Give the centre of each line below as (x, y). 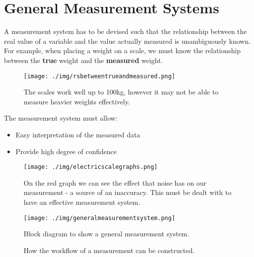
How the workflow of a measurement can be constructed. (109, 250)
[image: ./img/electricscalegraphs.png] (91, 167)
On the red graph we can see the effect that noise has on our (115, 182)
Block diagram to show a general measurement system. (107, 234)
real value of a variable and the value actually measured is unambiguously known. (127, 41)
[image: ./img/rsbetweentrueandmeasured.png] (99, 76)
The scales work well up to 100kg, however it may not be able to (121, 92)
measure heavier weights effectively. (77, 101)
